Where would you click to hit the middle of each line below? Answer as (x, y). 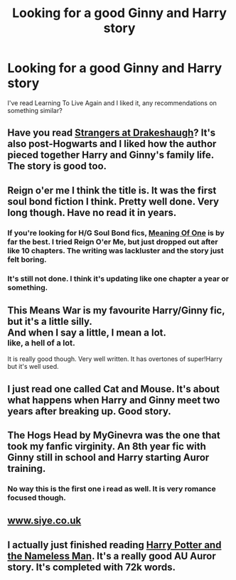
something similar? (35, 110)
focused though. (37, 498)
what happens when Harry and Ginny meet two (114, 400)
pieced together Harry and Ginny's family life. (111, 155)
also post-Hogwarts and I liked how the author (112, 144)
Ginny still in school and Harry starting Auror (108, 457)
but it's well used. (33, 367)
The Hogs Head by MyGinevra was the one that (114, 435)
